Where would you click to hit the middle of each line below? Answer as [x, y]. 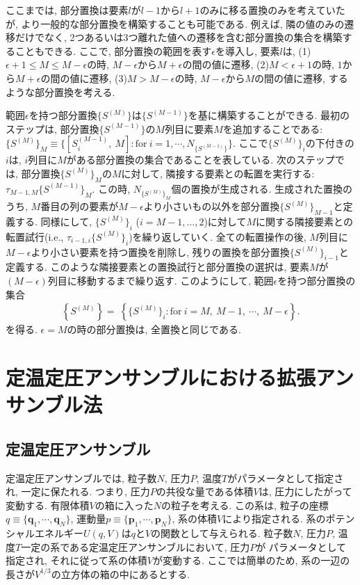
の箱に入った [124, 505]
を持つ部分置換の [317, 280]
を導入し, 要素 [247, 50]
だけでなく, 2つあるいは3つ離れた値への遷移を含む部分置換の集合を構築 [179, 37]
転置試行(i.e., [35, 236]
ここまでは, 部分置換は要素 [67, 10]
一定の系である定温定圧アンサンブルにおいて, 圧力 [136, 546]
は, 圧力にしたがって [305, 491]
